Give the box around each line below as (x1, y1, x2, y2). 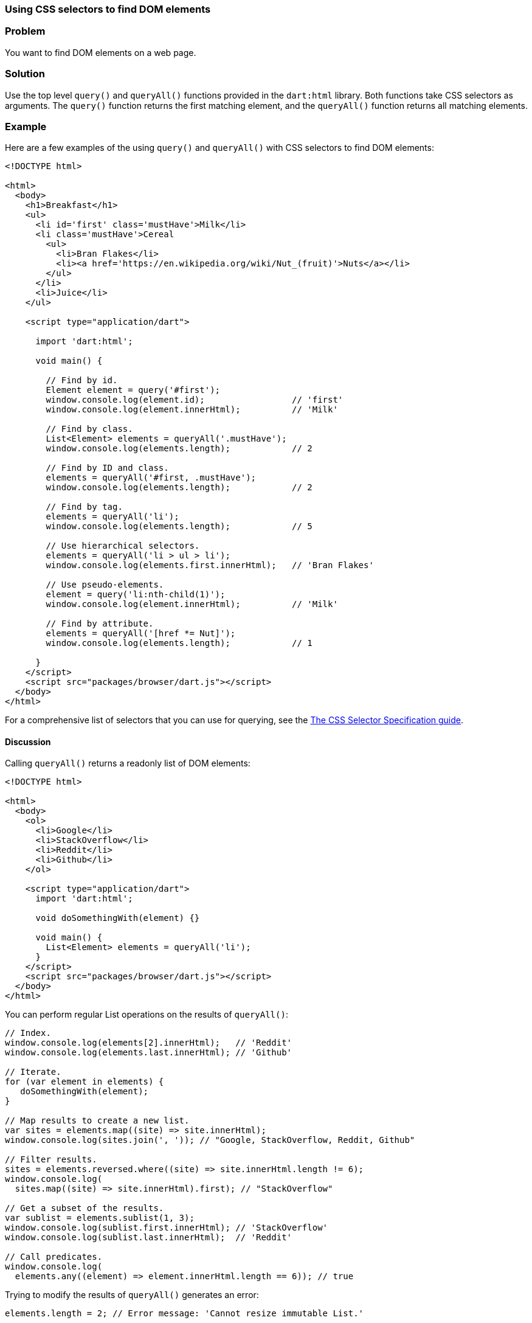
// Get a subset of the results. (5, 1203, 164, 1214)
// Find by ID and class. (46, 463, 169, 473)
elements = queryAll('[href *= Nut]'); (46, 628, 236, 639)
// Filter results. (5, 1155, 97, 1165)
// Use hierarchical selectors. (46, 541, 200, 551)
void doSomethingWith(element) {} (35, 913, 200, 923)
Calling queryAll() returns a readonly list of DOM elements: (5, 758, 250, 769)
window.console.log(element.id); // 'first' (46, 395, 344, 405)
